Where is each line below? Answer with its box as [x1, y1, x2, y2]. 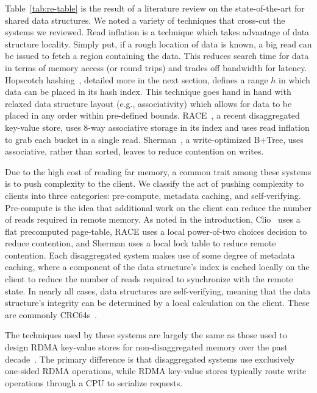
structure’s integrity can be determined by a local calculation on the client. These [5, 296, 310, 309]
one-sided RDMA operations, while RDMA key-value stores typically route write [5, 364, 307, 377]
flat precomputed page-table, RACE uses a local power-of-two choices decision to [5, 224, 307, 237]
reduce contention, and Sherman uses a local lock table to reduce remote [5, 237, 276, 249]
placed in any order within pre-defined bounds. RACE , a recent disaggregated [5, 109, 300, 122]
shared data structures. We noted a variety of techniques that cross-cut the [5, 13, 285, 26]
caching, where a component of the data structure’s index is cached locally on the [5, 260, 310, 273]
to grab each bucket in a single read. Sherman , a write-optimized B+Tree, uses [5, 133, 304, 145]
